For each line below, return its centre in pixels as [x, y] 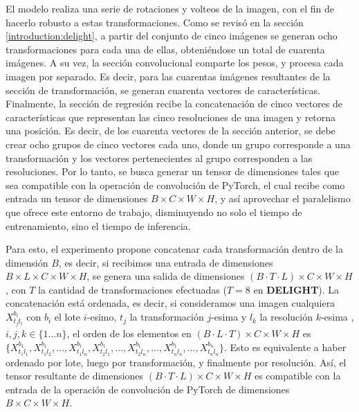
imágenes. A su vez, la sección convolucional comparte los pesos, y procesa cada [175, 63]
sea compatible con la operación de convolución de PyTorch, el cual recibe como [175, 185]
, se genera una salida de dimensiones [166, 276]
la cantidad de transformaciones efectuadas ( [132, 289]
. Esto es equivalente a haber [285, 347]
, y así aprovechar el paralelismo [283, 198]
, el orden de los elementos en [129, 333]
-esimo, [102, 317]
